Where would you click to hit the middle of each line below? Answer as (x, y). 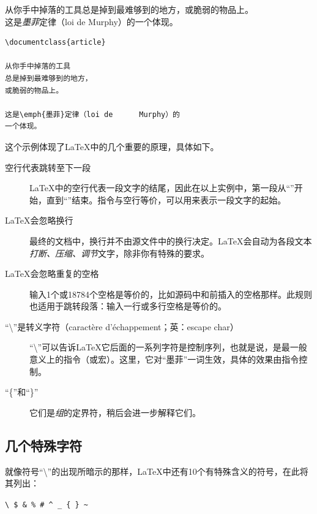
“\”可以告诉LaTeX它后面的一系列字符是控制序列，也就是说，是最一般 (168, 347)
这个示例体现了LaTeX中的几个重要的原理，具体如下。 (112, 146)
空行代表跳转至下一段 (48, 167)
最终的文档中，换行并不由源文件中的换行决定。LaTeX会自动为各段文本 (171, 240)
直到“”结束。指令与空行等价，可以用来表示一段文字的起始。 (166, 199)
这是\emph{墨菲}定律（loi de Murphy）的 (92, 114)
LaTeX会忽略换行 (39, 220)
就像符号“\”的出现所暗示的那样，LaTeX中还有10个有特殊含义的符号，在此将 (157, 471)
